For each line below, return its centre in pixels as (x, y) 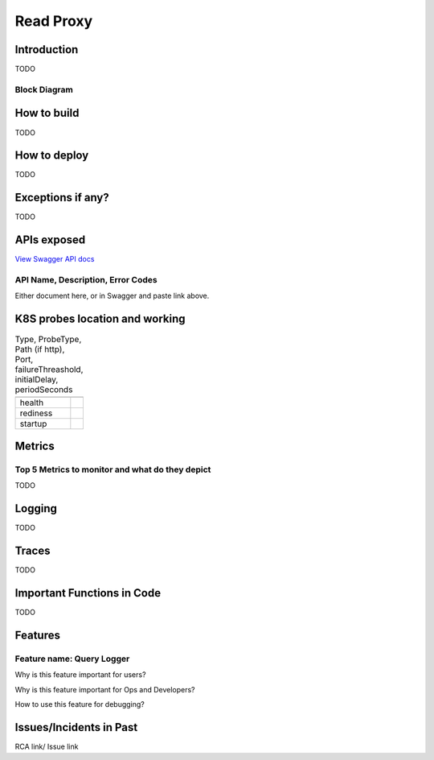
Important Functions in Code (88, 593)
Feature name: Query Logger (72, 659)
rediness (36, 413)
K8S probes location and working (100, 319)
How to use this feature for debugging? (80, 704)
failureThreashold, (49, 370)
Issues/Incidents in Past (76, 727)
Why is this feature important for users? (80, 675)
